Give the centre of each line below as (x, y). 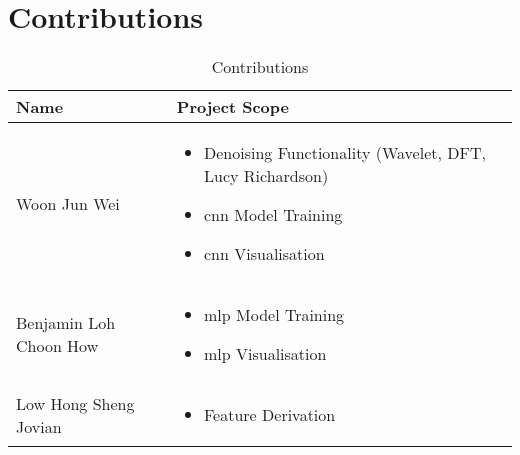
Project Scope (232, 107)
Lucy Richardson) (266, 176)
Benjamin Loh (66, 323)
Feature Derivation (270, 415)
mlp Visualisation (265, 354)
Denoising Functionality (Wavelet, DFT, (345, 153)
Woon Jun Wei (68, 203)
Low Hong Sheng (75, 403)
